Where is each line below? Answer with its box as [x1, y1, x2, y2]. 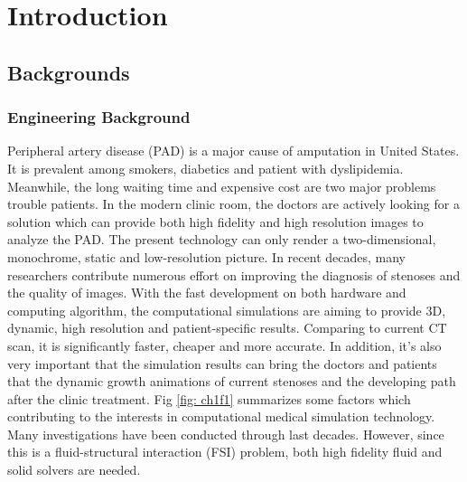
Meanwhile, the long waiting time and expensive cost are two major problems [7, 176, 436, 195]
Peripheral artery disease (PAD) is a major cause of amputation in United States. [7, 141, 460, 160]
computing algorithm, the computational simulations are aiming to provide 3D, [7, 300, 446, 319]
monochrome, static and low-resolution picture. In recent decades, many [7, 247, 406, 266]
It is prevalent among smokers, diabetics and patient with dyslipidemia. [7, 158, 404, 177]
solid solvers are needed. [7, 460, 141, 479]
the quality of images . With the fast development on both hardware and [7, 283, 406, 302]
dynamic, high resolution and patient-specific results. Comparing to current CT [7, 318, 447, 337]
